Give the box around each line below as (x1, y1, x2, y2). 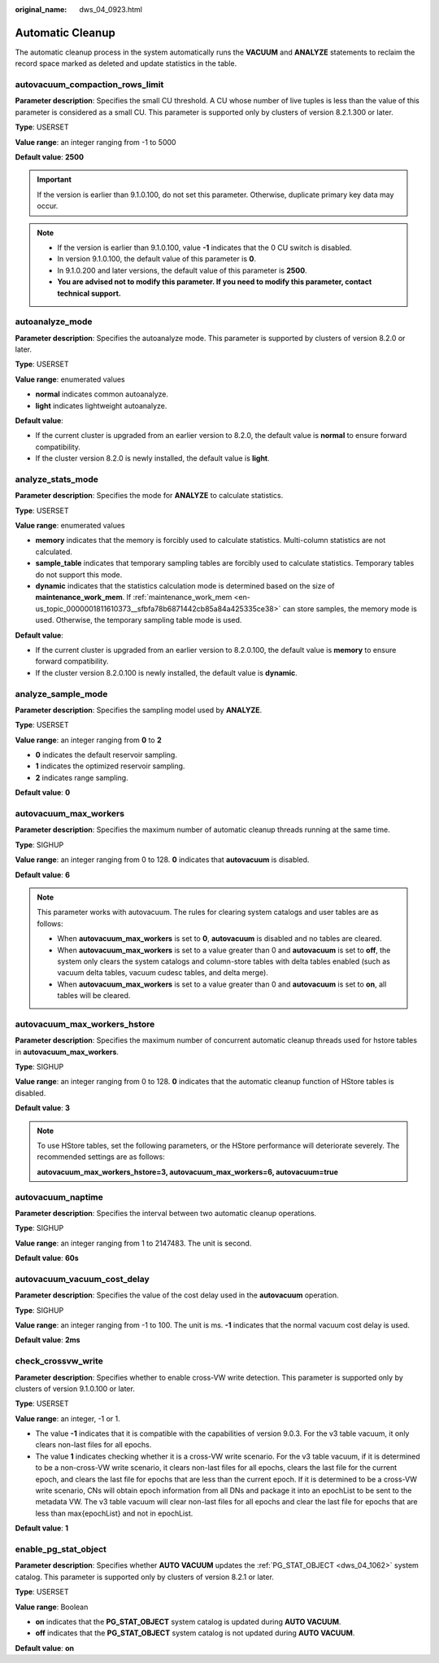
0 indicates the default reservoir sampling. (35, 750, 178, 760)
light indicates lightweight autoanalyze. (35, 400, 167, 410)
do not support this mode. (35, 570, 123, 580)
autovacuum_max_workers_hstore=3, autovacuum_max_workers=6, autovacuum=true (37, 1166, 339, 1176)
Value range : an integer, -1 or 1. (15, 1413, 121, 1424)
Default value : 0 (15, 788, 71, 798)
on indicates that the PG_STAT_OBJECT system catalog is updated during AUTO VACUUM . (35, 1617, 341, 1626)
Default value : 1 (15, 1523, 69, 1534)
